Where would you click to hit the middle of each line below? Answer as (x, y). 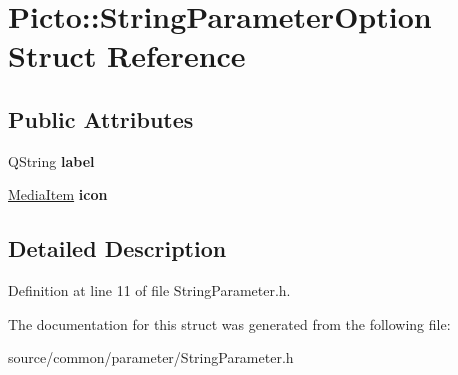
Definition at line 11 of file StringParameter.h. (149, 290)
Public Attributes (101, 118)
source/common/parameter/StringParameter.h (151, 357)
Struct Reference (127, 55)
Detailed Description (117, 248)
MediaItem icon (58, 194)
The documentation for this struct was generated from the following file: (229, 323)
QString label (51, 160)
